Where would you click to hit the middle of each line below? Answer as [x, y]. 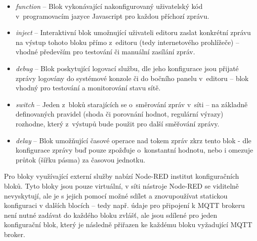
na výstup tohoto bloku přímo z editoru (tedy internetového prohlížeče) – [127, 42]
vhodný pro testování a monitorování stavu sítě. [88, 88]
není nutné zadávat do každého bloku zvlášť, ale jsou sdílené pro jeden [111, 215]
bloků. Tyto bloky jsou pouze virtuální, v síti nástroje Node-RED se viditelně [122, 185]
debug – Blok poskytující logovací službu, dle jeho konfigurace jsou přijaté [127, 68]
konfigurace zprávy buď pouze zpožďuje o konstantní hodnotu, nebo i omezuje [134, 150]
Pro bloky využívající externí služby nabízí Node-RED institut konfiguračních [122, 176]
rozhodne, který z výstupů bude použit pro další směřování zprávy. [117, 123]
